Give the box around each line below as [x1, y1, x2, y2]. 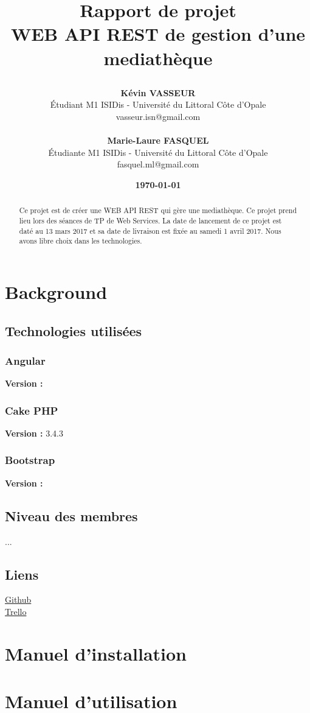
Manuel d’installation [5, 641, 187, 666]
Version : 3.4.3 [5, 426, 63, 439]
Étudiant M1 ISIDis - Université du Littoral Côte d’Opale [50, 98, 266, 111]
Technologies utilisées [5, 321, 142, 340]
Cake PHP [5, 402, 58, 418]
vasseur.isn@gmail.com [115, 110, 201, 122]
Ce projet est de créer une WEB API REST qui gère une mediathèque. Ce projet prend [19, 205, 297, 216]
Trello [5, 605, 27, 617]
